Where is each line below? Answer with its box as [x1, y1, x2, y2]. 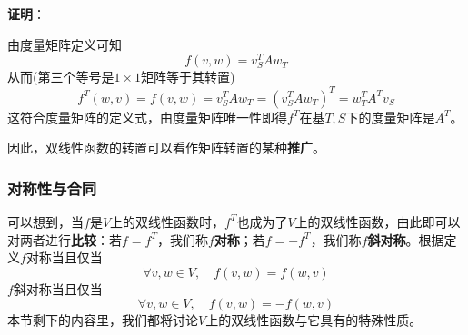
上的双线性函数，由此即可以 [294, 212, 461, 231]
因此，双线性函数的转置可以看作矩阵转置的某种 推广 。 [7, 138, 325, 157]
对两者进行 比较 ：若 [7, 230, 122, 249]
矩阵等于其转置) [141, 67, 235, 86]
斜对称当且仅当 [13, 279, 103, 298]
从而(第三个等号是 [7, 67, 115, 86]
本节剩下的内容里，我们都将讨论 [7, 310, 198, 330]
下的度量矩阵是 [345, 107, 435, 126]
